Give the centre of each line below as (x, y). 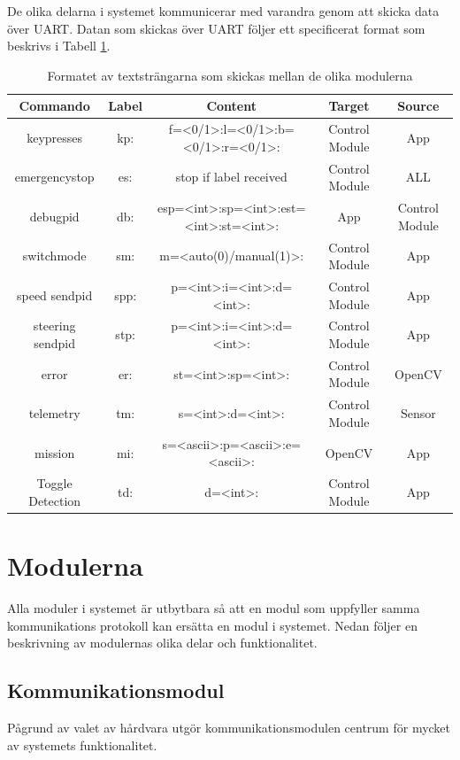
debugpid (54, 216)
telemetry (54, 413)
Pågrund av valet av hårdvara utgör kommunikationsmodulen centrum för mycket (229, 727)
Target (349, 106)
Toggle (54, 483)
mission (55, 452)
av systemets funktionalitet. (82, 744)
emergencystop (54, 177)
